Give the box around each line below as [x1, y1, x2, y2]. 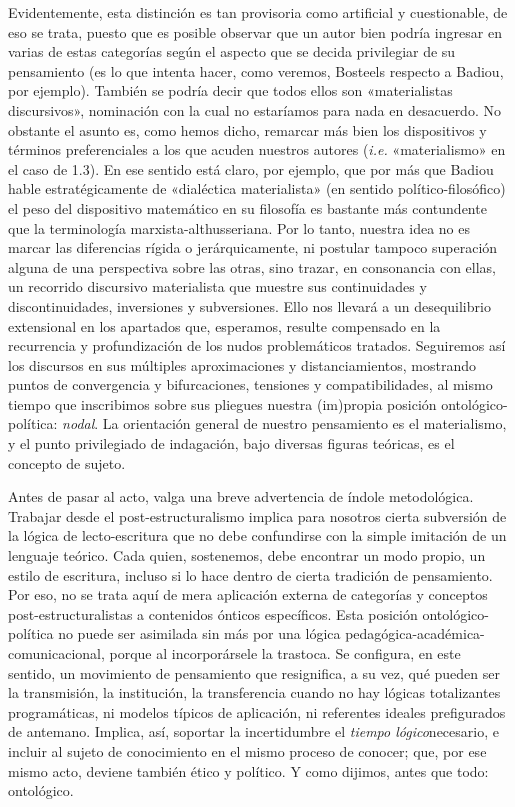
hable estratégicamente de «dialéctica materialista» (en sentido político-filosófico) [8, 178, 506, 199]
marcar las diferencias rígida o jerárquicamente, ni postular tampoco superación [8, 237, 498, 258]
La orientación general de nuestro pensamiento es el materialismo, [102, 413, 507, 434]
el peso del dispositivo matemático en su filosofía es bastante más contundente [8, 197, 487, 218]
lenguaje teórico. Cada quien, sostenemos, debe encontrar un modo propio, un [8, 545, 486, 566]
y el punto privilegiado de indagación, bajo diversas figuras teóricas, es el [8, 433, 455, 454]
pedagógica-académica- [345, 623, 485, 644]
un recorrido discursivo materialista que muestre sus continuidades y [8, 276, 427, 297]
